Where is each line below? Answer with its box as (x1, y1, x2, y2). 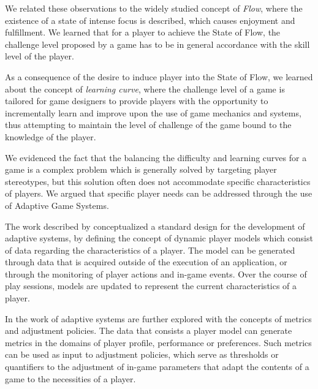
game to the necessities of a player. (5, 372, 136, 385)
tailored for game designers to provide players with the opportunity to (5, 94, 268, 107)
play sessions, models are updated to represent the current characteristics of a (5, 279, 297, 292)
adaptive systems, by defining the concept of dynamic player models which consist (5, 232, 313, 244)
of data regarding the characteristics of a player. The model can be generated (5, 243, 295, 256)
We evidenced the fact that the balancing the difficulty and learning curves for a (5, 151, 307, 164)
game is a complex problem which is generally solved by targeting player (5, 163, 277, 176)
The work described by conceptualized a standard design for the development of (5, 219, 305, 232)
